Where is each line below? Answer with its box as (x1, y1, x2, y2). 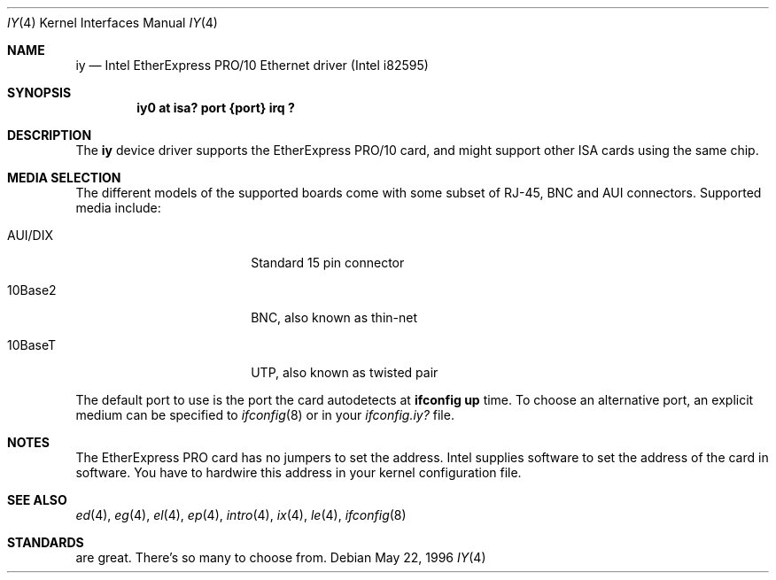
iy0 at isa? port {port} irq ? (136, 100, 295, 115)
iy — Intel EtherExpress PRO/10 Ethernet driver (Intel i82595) (75, 58, 429, 73)
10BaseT (7, 337, 57, 352)
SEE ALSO (7, 492, 67, 507)
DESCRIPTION (7, 128, 92, 143)
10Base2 (7, 282, 57, 298)
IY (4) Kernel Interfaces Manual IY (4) (7, 15, 218, 30)
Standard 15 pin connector (251, 255, 405, 270)
